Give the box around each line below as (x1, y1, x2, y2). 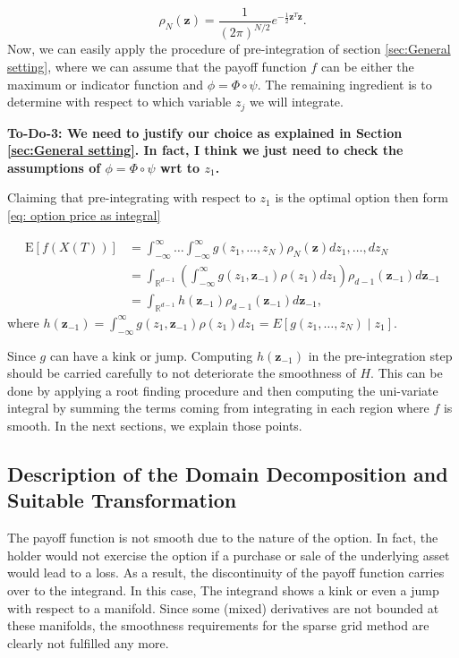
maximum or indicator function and (7, 74, 204, 93)
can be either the (320, 57, 414, 75)
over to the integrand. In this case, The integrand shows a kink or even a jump (7, 580, 439, 599)
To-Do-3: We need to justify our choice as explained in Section (7, 123, 403, 141)
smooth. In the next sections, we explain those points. (7, 415, 302, 434)
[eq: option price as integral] (7, 206, 161, 225)
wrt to (159, 158, 200, 176)
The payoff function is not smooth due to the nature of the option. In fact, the (7, 528, 438, 547)
